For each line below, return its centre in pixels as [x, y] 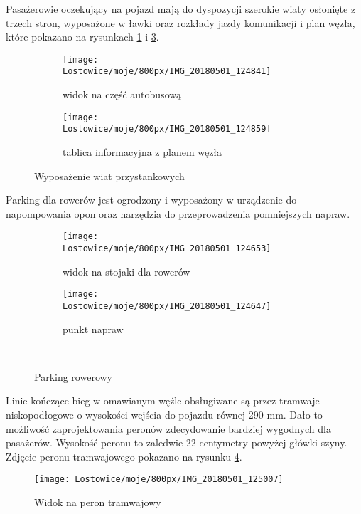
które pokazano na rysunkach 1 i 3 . [82, 37]
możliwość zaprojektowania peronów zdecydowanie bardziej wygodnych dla [168, 428]
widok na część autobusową [122, 94]
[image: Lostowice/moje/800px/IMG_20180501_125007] [159, 479]
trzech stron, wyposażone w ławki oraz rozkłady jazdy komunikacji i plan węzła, [180, 22]
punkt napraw [93, 329]
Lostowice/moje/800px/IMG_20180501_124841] [167, 72]
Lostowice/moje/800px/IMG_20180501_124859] [167, 129]
